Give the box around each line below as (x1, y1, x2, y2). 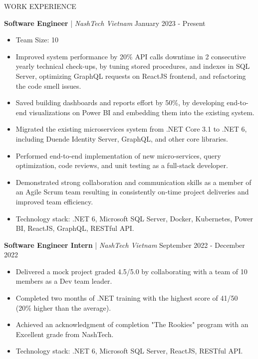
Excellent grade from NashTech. (15, 329, 114, 339)
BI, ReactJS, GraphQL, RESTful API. (15, 223, 134, 233)
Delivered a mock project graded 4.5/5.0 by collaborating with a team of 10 (15, 266, 248, 276)
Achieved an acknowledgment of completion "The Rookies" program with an (15, 319, 249, 330)
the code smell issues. (15, 80, 81, 91)
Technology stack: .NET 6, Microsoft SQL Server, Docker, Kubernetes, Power (15, 213, 254, 223)
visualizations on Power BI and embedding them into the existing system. (29, 107, 255, 117)
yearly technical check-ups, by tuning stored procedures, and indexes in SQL (15, 61, 250, 71)
